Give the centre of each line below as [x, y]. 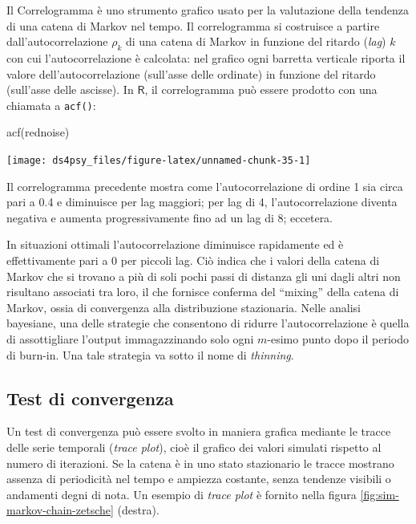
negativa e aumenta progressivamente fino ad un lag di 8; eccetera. [170, 217]
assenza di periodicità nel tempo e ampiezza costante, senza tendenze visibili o [199, 479]
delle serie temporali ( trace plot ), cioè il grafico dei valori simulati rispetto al [194, 447]
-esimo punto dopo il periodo [338, 339]
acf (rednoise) [38, 132]
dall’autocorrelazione [57, 41]
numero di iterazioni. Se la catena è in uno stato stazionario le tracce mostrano [200, 463]
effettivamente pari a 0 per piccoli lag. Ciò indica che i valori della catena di [193, 260]
